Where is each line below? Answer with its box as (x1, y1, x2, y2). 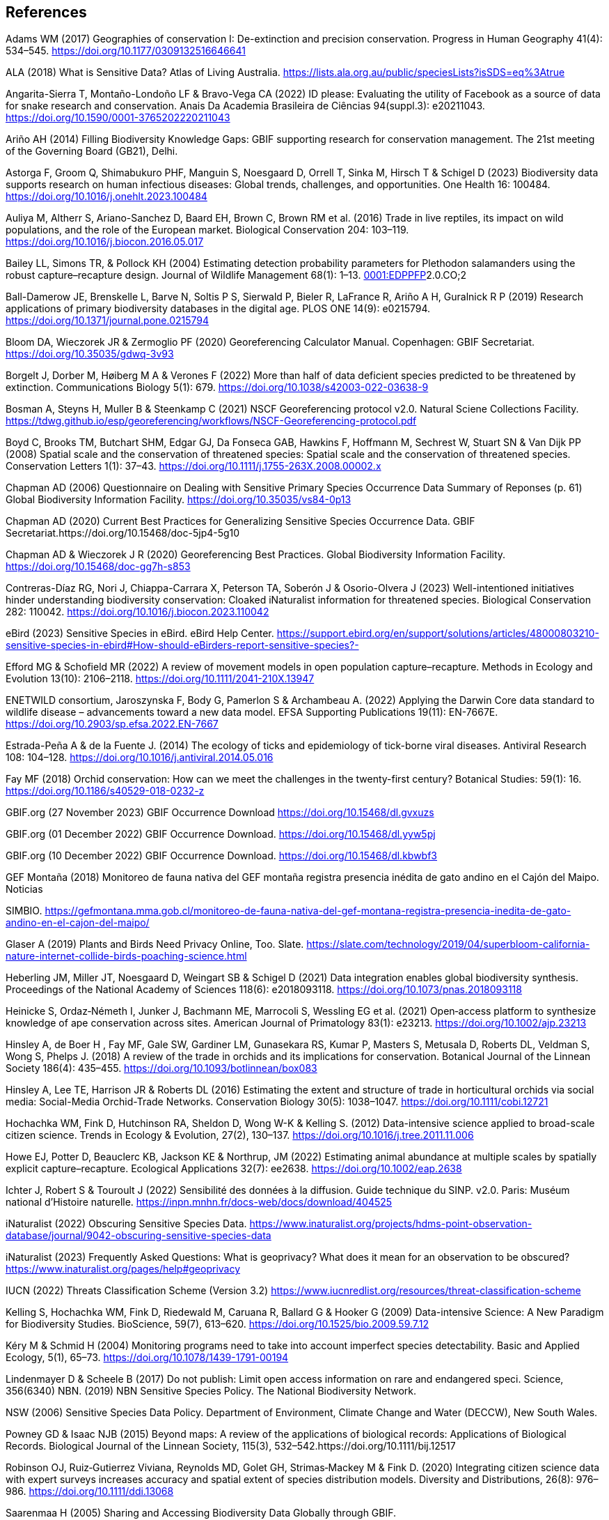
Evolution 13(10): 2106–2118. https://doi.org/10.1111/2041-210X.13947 (6, 673, 315, 685)
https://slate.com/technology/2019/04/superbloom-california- (306, 938, 590, 951)
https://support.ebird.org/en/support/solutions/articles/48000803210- (276, 627, 599, 640)
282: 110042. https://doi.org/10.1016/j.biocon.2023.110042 (6, 606, 269, 618)
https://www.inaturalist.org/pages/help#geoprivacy (6, 1263, 241, 1275)
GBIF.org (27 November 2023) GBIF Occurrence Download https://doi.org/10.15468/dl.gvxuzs (6, 806, 434, 819)
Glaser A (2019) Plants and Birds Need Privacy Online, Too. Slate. (6, 938, 304, 951)
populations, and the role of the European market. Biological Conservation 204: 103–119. (6, 224, 409, 236)
